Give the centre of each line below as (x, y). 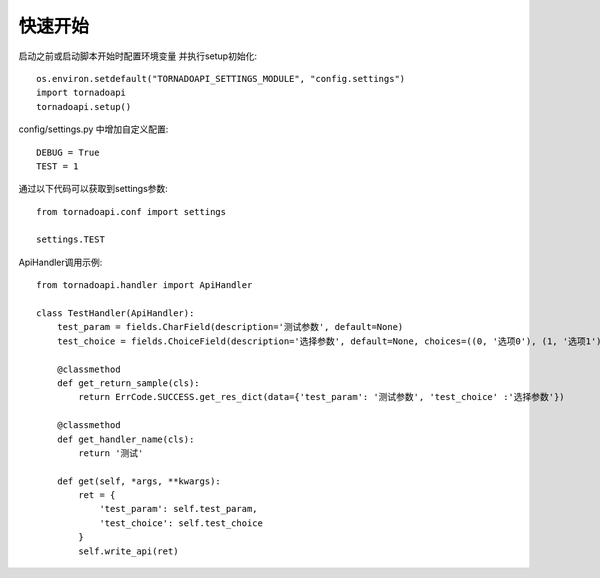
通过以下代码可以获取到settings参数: (93, 189)
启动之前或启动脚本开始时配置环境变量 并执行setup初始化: (137, 56)
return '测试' (111, 453)
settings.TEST (70, 239)
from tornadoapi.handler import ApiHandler (144, 285)
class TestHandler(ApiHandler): (115, 313)
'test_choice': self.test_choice (181, 523)
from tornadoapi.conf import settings (131, 211)
